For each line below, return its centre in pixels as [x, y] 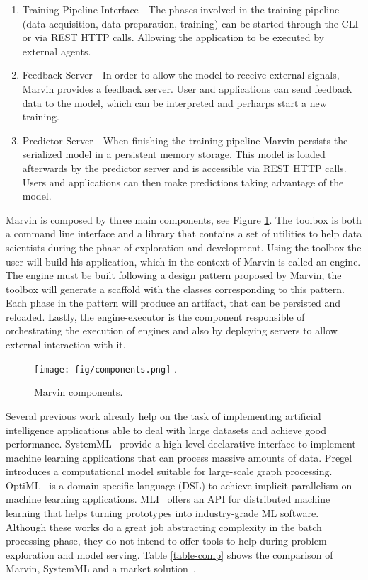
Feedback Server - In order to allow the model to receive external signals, [181, 75]
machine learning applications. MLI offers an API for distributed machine [168, 499]
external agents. [57, 51]
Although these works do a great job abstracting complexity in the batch [164, 527]
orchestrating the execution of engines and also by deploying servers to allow [172, 330]
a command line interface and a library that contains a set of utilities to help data [184, 233]
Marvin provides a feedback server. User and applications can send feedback [187, 88]
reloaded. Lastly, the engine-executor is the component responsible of [155, 316]
